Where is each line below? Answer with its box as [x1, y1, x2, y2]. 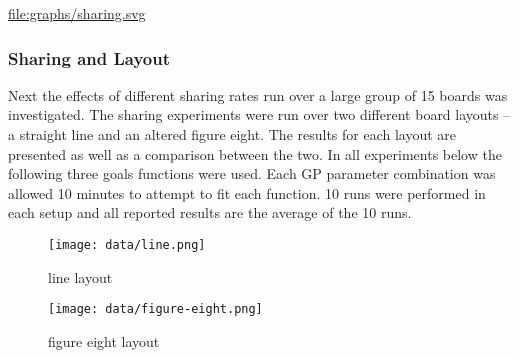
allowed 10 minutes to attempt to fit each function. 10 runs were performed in [8, 182, 486, 203]
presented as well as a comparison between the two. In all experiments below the [8, 143, 502, 164]
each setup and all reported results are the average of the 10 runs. [8, 202, 412, 223]
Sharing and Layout [8, 45, 170, 70]
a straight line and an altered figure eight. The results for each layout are [8, 124, 457, 144]
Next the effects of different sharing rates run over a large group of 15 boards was [8, 84, 508, 105]
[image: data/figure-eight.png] [48, 302, 263, 317]
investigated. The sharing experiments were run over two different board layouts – [8, 104, 511, 125]
